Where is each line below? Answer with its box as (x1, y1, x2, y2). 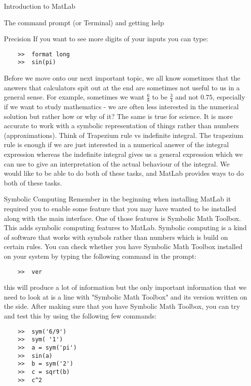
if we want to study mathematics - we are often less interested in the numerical (4, 101, 239, 112)
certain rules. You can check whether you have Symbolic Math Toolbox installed (4, 241, 243, 252)
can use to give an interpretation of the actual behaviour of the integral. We (4, 158, 230, 168)
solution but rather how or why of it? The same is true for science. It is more (4, 111, 233, 121)
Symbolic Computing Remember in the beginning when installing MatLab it (4, 194, 231, 204)
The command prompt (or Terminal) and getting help (4, 17, 164, 27)
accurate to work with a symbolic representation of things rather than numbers (4, 120, 239, 131)
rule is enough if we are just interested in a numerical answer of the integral (4, 139, 229, 150)
